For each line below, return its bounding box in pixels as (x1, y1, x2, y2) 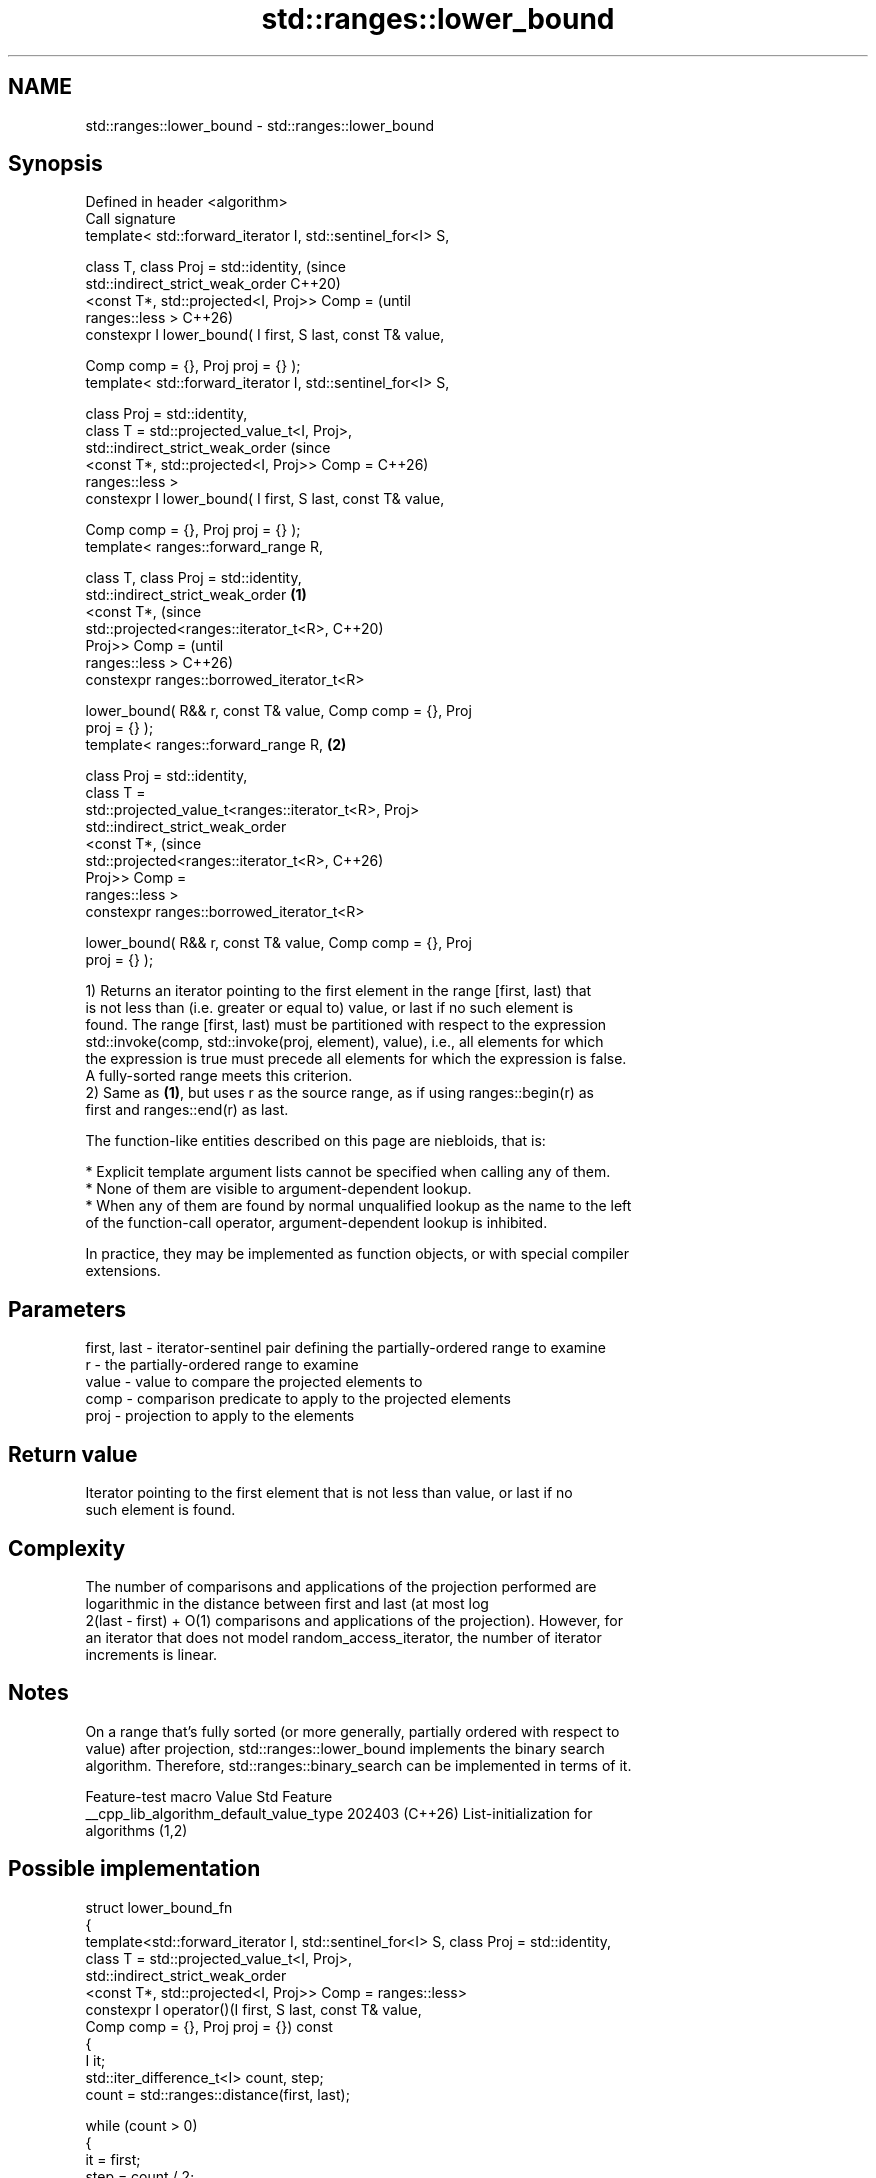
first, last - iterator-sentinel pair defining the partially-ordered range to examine (85, 1339, 606, 1357)
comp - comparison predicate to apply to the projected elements (85, 1390, 511, 1408)
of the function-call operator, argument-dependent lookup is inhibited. (85, 1214, 548, 1232)
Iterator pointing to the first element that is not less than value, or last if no (85, 1484, 573, 1502)
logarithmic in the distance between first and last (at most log (85, 1594, 489, 1612)
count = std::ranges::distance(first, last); (85, 2085, 350, 2103)
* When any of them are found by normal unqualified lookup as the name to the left (85, 1197, 632, 1215)
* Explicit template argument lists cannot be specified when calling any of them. (85, 1163, 611, 1181)
